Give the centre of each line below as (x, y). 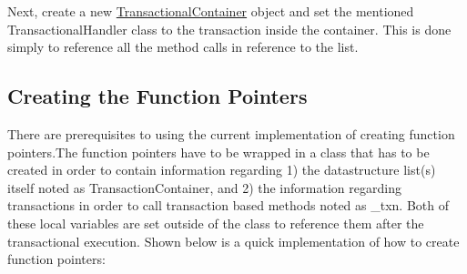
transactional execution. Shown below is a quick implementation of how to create (233, 241)
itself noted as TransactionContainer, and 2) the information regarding (204, 187)
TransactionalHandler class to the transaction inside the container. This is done (229, 29)
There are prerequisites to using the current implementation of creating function (231, 133)
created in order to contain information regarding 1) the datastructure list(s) (222, 170)
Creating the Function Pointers (157, 96)
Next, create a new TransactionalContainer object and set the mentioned (211, 11)
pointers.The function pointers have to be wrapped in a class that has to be (218, 152)
